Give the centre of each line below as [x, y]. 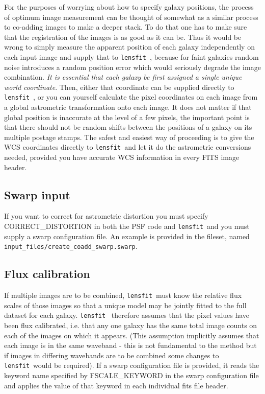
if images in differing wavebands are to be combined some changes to [112, 355]
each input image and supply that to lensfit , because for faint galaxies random [131, 56]
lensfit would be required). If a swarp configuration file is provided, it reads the [132, 365]
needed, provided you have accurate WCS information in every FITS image [122, 157]
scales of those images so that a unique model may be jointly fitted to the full [125, 305]
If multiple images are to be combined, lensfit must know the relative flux [123, 295]
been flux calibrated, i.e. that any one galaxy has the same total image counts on [131, 325]
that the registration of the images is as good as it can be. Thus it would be [123, 37]
